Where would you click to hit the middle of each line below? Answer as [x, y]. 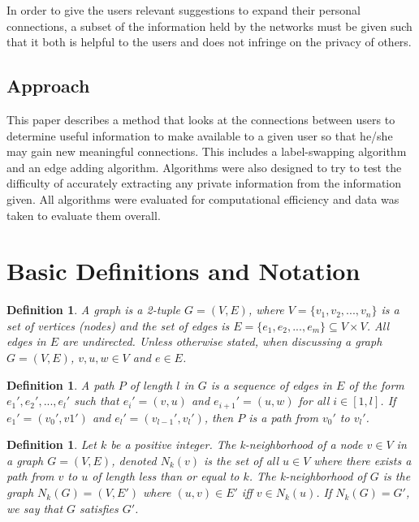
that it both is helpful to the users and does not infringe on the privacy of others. [209, 42]
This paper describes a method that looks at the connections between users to [201, 119]
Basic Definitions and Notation [184, 271]
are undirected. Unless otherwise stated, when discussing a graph [222, 341]
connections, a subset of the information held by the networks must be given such [209, 26]
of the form [376, 384]
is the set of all [242, 460]
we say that [35, 508]
